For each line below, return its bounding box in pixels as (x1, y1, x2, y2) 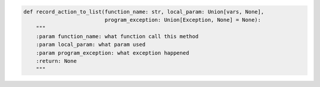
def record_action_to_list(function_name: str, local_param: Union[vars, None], (23, 8, 264, 15)
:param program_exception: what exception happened (36, 49, 190, 56)
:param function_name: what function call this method (36, 33, 199, 39)
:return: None (36, 58, 77, 64)
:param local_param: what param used (36, 41, 146, 48)
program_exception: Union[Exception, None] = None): (104, 16, 261, 23)
